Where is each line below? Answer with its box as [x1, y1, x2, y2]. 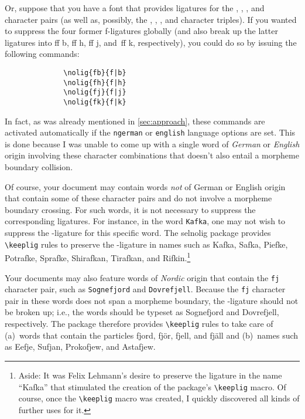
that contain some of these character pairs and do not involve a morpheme [5, 192, 272, 204]
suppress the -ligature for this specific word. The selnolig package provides [5, 227, 271, 239]
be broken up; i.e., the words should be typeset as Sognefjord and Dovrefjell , [5, 306, 279, 318]
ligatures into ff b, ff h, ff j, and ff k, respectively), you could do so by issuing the [5, 36, 297, 48]
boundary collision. [5, 161, 73, 173]
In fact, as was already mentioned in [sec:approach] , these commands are [5, 114, 265, 127]
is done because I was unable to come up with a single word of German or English [5, 137, 300, 150]
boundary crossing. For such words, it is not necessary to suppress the [5, 203, 256, 215]
